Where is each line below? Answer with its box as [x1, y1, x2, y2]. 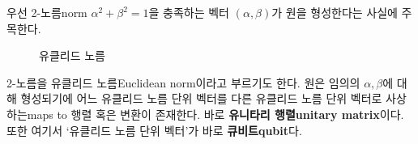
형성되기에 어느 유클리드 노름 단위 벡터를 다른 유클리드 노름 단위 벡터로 [20, 90, 382, 107]
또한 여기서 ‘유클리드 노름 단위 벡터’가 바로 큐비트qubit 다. [6, 121, 302, 138]
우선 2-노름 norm [6, 4, 87, 20]
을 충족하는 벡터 [148, 4, 229, 20]
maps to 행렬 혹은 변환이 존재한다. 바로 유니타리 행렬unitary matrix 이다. [27, 105, 404, 122]
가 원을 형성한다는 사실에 [271, 4, 398, 20]
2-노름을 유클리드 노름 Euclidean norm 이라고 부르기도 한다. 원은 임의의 [6, 74, 360, 91]
